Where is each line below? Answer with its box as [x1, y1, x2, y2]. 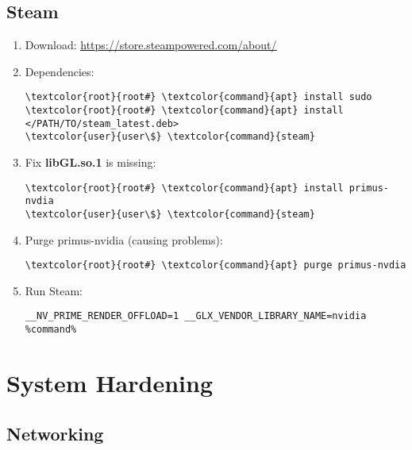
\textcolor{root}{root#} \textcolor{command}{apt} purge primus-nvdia [25, 260, 406, 271]
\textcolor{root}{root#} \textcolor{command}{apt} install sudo [25, 91, 372, 103]
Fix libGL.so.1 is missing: [25, 154, 156, 171]
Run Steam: [25, 282, 83, 298]
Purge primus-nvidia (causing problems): [25, 231, 223, 248]
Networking [6, 421, 104, 445]
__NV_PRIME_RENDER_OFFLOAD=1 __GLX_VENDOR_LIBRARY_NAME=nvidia [25, 310, 367, 322]
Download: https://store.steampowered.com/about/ [25, 37, 277, 53]
